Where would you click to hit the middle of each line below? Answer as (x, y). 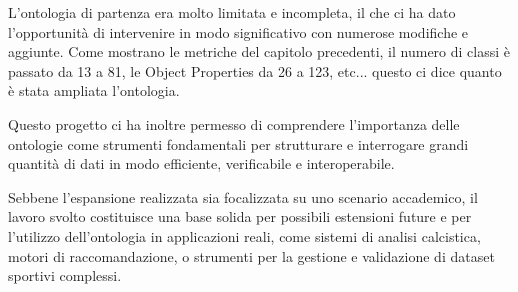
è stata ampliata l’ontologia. (94, 90)
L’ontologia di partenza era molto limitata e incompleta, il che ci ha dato (232, 12)
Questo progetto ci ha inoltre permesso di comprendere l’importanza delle (234, 123)
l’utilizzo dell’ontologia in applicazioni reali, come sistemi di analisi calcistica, (244, 235)
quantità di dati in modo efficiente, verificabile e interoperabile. (201, 163)
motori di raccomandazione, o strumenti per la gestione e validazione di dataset (251, 255)
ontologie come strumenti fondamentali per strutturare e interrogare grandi (238, 143)
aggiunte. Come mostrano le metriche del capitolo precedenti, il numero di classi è (259, 51)
